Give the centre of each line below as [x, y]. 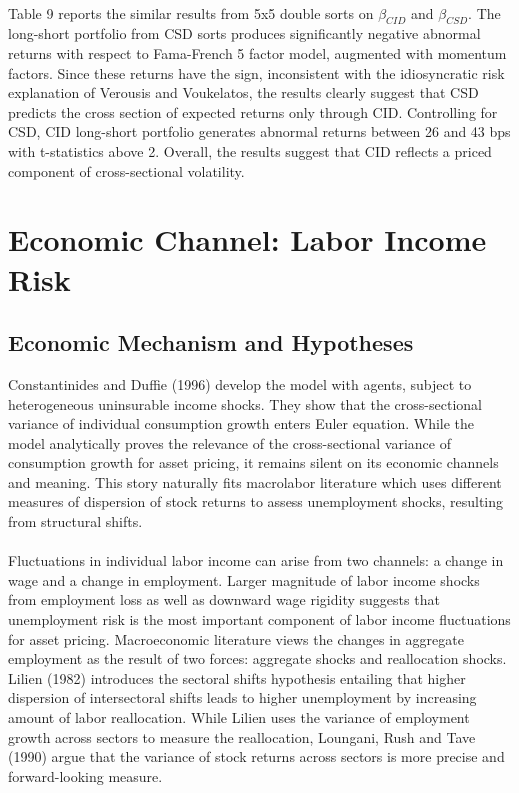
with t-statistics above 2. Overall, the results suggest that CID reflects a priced [250, 150]
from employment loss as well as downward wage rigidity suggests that [224, 599]
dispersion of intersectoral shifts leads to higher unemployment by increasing [242, 697]
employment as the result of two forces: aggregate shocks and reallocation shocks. [257, 658]
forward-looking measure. [85, 775]
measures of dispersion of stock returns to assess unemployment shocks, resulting [256, 501]
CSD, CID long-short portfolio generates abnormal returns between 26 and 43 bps [259, 131]
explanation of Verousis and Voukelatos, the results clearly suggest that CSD [243, 92]
